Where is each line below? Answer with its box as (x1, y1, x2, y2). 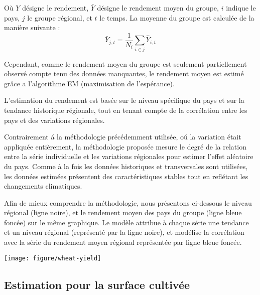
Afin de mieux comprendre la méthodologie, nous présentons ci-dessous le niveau (4, 197, 252, 208)
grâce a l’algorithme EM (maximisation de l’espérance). (4, 78, 175, 88)
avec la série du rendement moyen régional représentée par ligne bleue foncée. (4, 237, 242, 247)
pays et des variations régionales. (4, 114, 105, 125)
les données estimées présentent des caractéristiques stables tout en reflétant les (4, 171, 248, 181)
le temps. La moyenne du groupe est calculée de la (99, 12, 254, 23)
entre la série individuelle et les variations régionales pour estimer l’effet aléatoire (4, 151, 253, 162)
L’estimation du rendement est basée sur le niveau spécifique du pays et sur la (4, 95, 244, 105)
